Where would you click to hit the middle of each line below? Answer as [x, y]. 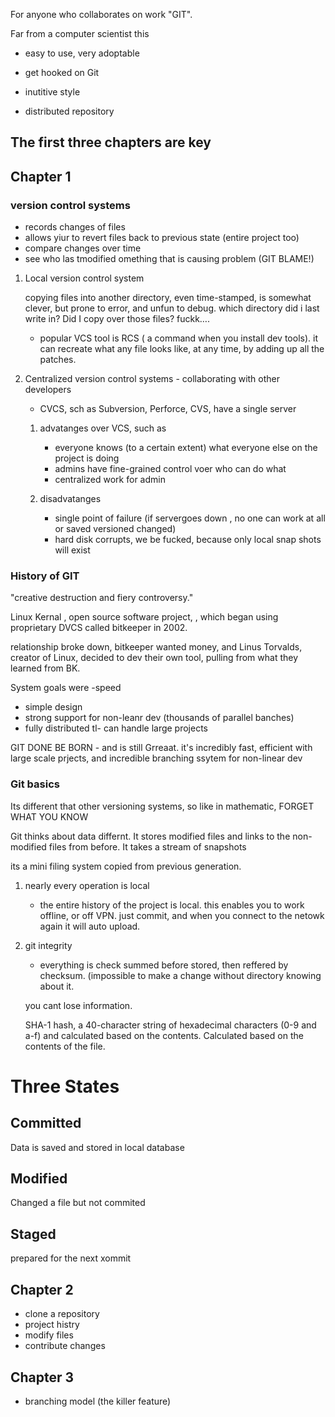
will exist [72, 550]
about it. [57, 986]
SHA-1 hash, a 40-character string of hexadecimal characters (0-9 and [170, 1025]
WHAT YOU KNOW [49, 816]
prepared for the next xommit [71, 1258]
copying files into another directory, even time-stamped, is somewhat [168, 298]
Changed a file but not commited [78, 1203]
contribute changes [65, 1346]
